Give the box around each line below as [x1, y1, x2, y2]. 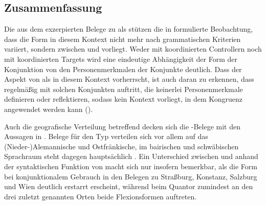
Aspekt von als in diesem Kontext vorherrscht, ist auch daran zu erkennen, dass [4, 74, 254, 84]
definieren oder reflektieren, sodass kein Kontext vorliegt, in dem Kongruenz [4, 94, 242, 104]
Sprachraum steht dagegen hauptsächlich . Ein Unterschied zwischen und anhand [4, 151, 258, 162]
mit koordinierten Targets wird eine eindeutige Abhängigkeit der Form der [4, 53, 237, 64]
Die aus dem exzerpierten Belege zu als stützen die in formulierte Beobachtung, [4, 24, 253, 34]
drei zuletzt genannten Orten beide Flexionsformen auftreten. [4, 191, 197, 201]
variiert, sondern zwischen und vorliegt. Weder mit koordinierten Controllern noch [4, 43, 262, 54]
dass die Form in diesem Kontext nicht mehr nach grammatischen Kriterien [4, 33, 241, 44]
